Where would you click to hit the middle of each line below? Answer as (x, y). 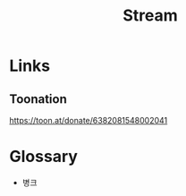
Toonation (38, 99)
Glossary (44, 157)
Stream (150, 16)
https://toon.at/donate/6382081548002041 (89, 120)
